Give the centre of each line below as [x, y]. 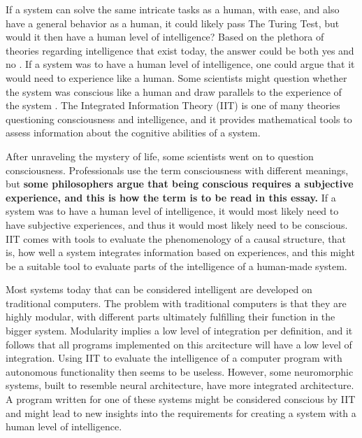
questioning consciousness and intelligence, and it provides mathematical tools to [179, 119]
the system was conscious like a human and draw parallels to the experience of [174, 91]
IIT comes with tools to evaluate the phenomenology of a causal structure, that [176, 238]
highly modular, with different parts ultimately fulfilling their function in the [171, 317]
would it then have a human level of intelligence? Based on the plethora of [165, 37]
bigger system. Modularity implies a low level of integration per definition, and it [179, 331]
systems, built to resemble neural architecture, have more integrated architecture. [180, 385]
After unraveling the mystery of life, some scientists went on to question [160, 156]
